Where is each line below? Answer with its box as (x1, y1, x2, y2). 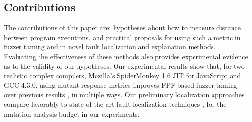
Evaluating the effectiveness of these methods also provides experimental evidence (4, 51, 248, 61)
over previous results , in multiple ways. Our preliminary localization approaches (4, 89, 245, 100)
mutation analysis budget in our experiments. (4, 108, 140, 119)
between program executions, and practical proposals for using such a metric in (4, 32, 241, 42)
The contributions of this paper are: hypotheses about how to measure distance (4, 22, 241, 33)
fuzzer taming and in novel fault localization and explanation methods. (4, 41, 216, 52)
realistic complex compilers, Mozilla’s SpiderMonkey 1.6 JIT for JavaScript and (4, 70, 241, 81)
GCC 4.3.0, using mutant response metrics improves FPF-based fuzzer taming (4, 80, 237, 90)
